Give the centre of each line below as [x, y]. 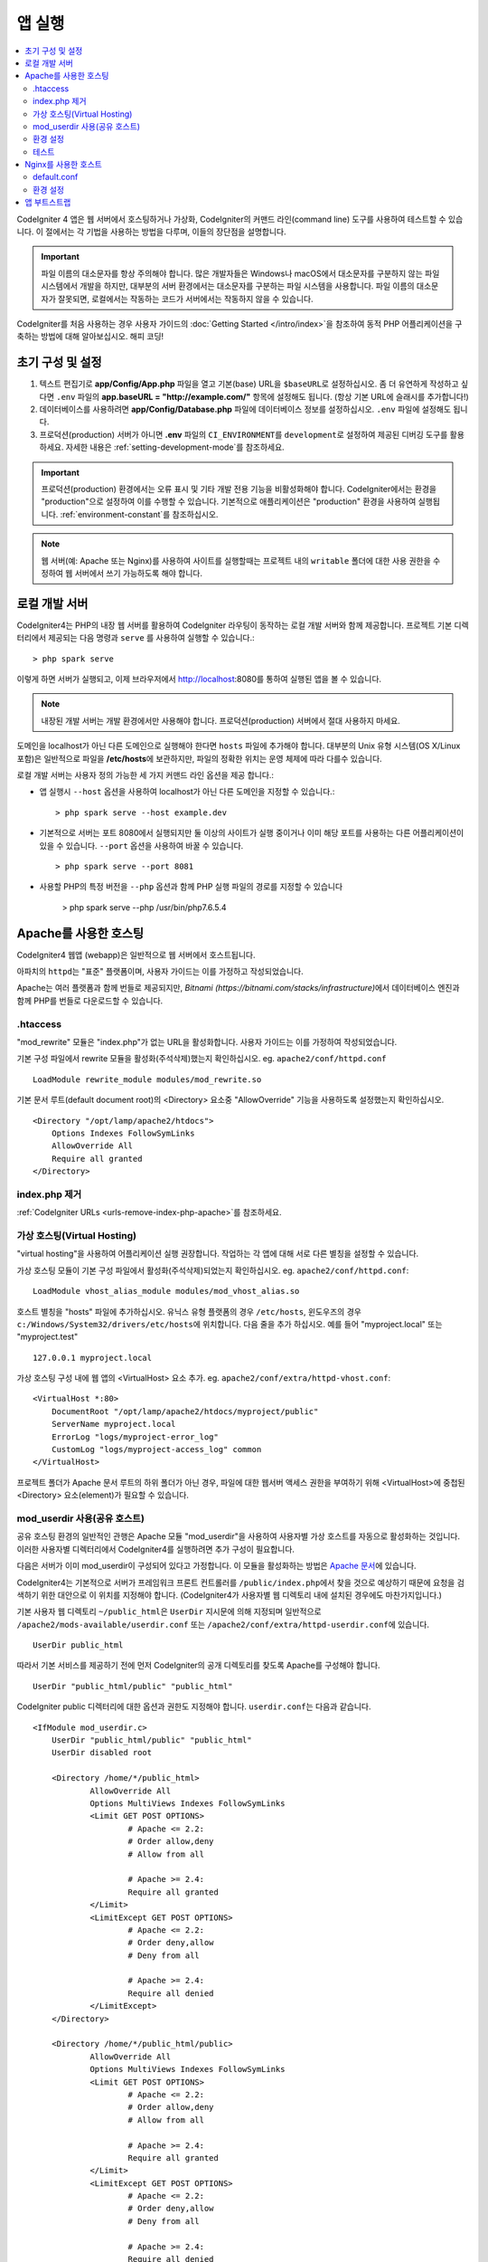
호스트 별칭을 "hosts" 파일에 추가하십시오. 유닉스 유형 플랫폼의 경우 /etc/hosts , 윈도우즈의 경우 [189, 1311]
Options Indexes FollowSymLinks [123, 1133]
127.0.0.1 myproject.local [93, 1358]
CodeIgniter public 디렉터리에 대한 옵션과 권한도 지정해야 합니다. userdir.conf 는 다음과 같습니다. [194, 1706]
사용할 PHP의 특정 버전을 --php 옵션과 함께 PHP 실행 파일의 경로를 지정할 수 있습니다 [191, 887]
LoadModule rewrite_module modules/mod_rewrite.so [147, 1079]
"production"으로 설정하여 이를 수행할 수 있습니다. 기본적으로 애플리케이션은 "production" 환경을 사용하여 [229, 501]
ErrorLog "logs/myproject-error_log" [135, 1437]
